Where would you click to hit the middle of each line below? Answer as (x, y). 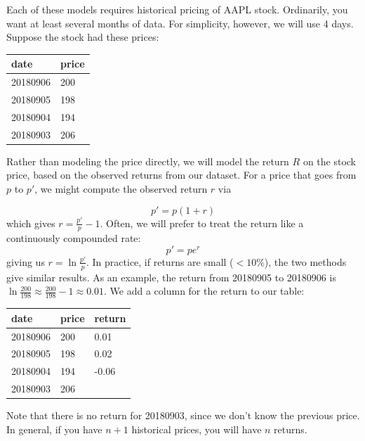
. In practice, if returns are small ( (160, 261)
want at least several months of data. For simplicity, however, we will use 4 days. (180, 23)
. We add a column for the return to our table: (204, 291)
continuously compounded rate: (74, 238)
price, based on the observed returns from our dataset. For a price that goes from (181, 175)
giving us (26, 261)
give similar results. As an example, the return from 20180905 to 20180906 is (171, 277)
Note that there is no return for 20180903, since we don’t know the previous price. (183, 415)
